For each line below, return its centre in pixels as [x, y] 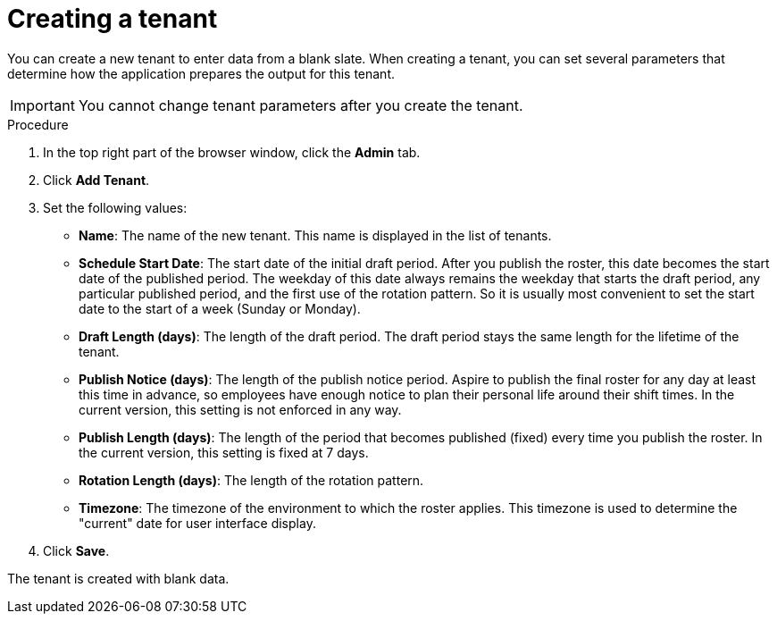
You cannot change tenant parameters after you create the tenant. [301, 105]
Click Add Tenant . [96, 180]
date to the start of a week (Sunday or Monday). [220, 308]
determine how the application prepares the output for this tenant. [201, 73]
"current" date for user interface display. [197, 523]
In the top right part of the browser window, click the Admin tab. [232, 152]
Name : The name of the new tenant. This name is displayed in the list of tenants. [315, 235]
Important [42, 105]
